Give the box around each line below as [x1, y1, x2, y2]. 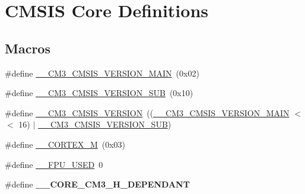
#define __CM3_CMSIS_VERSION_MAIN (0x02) [5, 66, 199, 79]
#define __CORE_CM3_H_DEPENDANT [5, 178, 190, 190]
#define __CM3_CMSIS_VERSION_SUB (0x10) [5, 87, 193, 99]
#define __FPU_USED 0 [5, 158, 103, 170]
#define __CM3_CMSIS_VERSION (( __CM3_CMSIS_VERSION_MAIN [5, 106, 290, 119]
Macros [5, 39, 50, 57]
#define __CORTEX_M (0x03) [5, 138, 126, 150]
